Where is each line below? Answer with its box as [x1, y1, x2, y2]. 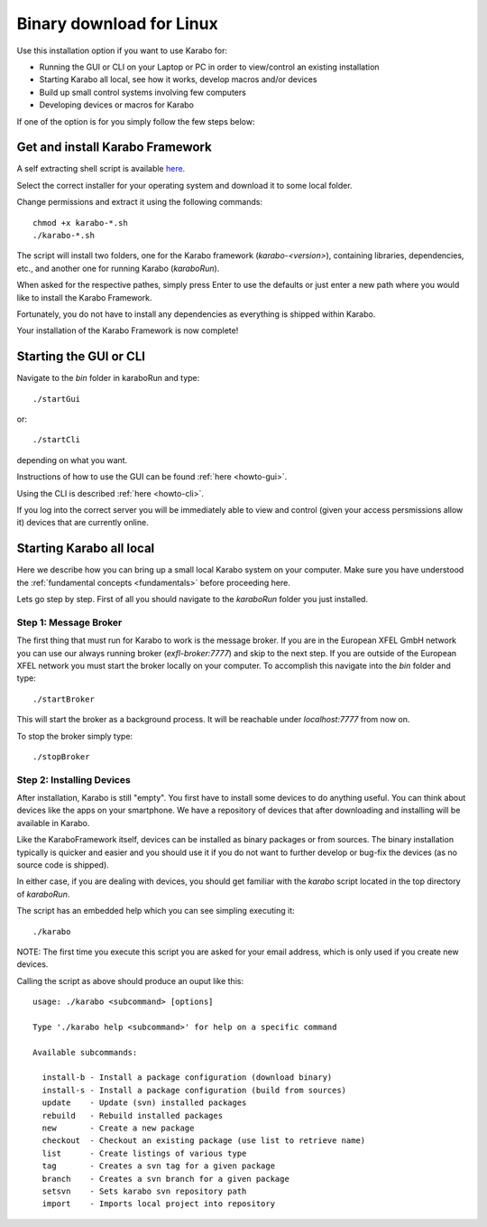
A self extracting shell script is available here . [16, 163, 186, 174]
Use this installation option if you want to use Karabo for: [16, 45, 227, 56]
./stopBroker [32, 751, 90, 762]
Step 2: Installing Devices [16, 773, 131, 785]
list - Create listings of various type [41, 1148, 247, 1158]
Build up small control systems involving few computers [39, 87, 247, 98]
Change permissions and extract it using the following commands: [16, 197, 263, 208]
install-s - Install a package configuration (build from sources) [41, 1084, 347, 1095]
